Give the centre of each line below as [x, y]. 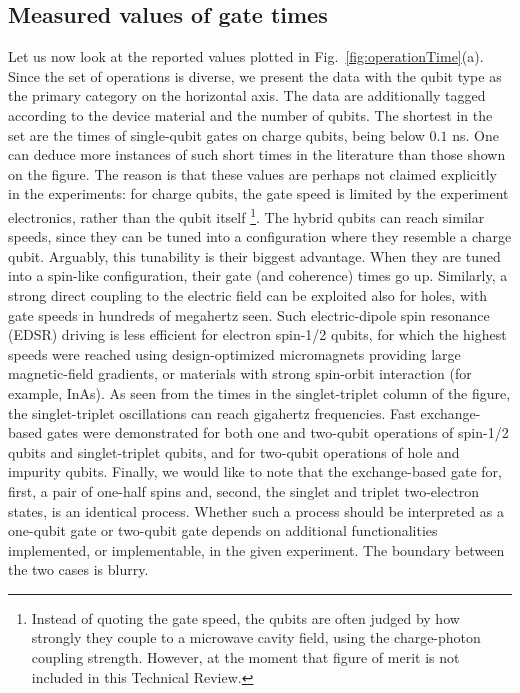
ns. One [475, 134]
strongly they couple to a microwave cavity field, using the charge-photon [256, 637]
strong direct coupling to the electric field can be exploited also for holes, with [248, 294]
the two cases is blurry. [78, 569]
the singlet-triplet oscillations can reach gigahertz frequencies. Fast [212, 412]
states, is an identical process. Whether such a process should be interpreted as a [256, 510]
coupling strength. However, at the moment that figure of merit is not [245, 657]
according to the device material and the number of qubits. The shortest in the [250, 114]
